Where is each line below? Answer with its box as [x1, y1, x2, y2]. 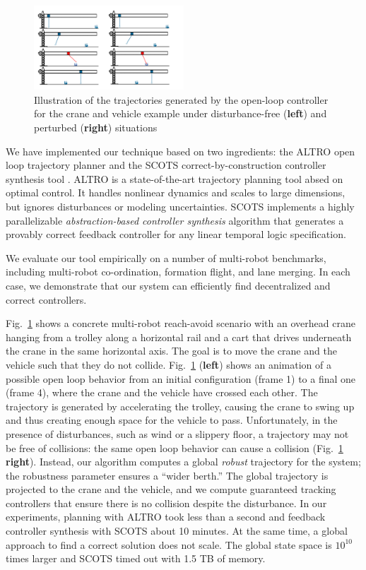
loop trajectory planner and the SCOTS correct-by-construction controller [6, 158, 326, 172]
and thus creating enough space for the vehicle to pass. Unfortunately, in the [6, 412, 338, 427]
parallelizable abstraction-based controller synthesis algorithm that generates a [6, 213, 344, 227]
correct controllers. [6, 292, 87, 307]
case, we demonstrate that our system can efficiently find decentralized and [6, 278, 331, 292]
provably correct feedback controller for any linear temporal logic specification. [6, 227, 346, 242]
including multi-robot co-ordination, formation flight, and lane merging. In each [6, 264, 350, 279]
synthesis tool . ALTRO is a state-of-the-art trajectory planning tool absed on [6, 171, 343, 186]
